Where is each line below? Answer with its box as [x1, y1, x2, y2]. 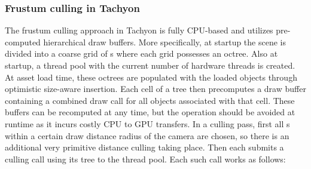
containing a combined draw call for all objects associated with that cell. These [5, 94, 295, 106]
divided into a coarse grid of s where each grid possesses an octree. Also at [5, 47, 278, 60]
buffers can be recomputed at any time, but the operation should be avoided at [5, 106, 295, 118]
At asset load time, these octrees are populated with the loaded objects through [5, 70, 297, 83]
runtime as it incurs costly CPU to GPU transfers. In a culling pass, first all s [5, 117, 290, 130]
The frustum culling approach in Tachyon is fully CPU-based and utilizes [5, 24, 273, 36]
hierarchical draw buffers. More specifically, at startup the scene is [43, 35, 286, 48]
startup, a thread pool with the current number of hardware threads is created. [5, 59, 295, 71]
